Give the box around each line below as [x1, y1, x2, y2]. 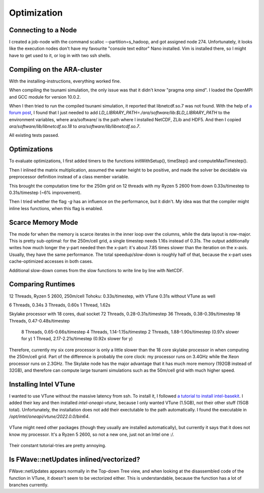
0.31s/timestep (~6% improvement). [9, 190, 82, 195]
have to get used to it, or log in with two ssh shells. [9, 52, 111, 58]
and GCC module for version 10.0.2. [9, 94, 81, 100]
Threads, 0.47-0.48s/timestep [9, 318, 70, 323]
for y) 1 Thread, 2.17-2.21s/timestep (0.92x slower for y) [21, 336, 133, 342]
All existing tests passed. [9, 132, 60, 138]
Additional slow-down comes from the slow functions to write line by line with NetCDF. [9, 267, 184, 273]
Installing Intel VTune [9, 380, 75, 388]
